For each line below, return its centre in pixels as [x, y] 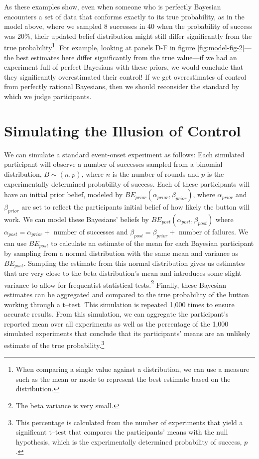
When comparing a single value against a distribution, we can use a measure [132, 369]
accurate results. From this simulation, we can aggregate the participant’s [116, 314]
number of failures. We [213, 231]
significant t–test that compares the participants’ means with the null [122, 432]
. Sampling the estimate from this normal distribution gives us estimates [134, 263]
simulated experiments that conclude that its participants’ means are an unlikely [127, 333]
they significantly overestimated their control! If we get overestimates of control [125, 76]
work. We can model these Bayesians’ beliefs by [77, 219]
